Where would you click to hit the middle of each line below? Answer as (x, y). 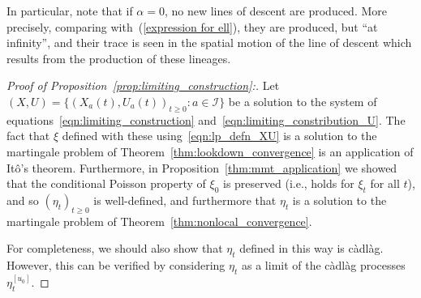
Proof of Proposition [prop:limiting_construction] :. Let (143, 85)
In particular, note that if (70, 11)
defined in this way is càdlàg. (311, 248)
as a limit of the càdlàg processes (324, 265)
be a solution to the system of (303, 101)
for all (385, 183)
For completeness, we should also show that (115, 248)
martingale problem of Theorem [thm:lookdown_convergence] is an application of (210, 151)
